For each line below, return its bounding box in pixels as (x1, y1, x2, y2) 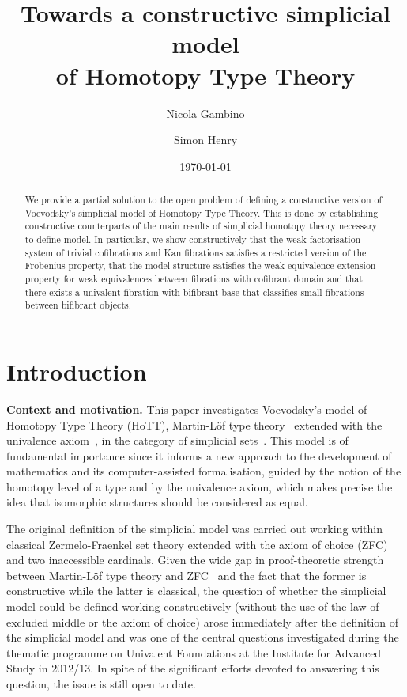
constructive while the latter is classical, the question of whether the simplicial (6, 582, 386, 599)
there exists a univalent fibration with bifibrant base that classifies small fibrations (24, 285, 364, 298)
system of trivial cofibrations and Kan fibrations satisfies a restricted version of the (24, 245, 367, 259)
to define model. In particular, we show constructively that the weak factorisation (24, 233, 361, 246)
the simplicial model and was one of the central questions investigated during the (6, 629, 399, 646)
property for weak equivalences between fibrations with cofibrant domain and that (24, 272, 363, 286)
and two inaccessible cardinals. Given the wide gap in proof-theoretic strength (6, 551, 384, 568)
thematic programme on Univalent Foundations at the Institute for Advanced (6, 644, 382, 661)
